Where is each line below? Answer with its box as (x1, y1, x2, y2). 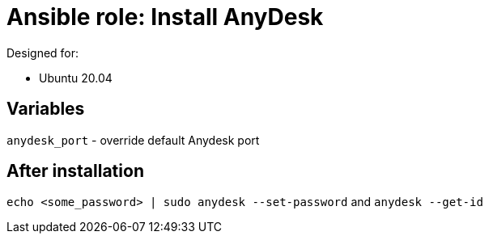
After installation (6, 161, 144, 182)
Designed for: (6, 45, 79, 60)
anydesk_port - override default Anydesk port (6, 133, 260, 147)
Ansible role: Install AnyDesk (6, 3, 324, 31)
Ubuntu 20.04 (39, 70, 113, 85)
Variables (6, 99, 85, 120)
